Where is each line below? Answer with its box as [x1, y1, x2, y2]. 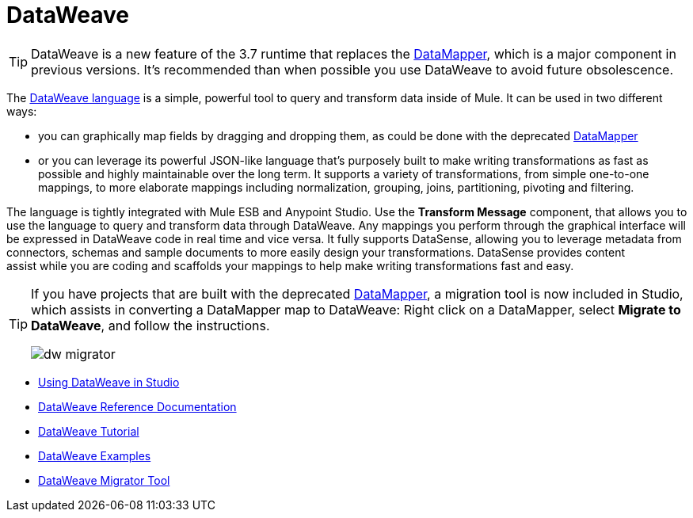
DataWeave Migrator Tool [38, 473, 170, 487]
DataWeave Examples [38, 448, 151, 463]
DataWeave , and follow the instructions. [31, 317, 270, 333]
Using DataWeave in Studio [38, 375, 180, 389]
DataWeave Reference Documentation [38, 399, 237, 413]
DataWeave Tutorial [38, 424, 139, 438]
